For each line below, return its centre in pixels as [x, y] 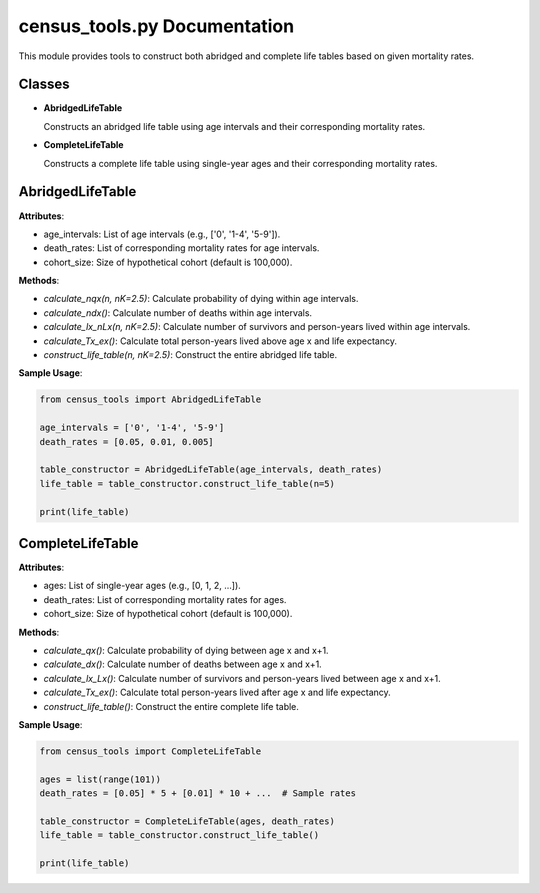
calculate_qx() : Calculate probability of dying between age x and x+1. [186, 650]
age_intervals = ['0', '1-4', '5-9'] [132, 428]
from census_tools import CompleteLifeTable [150, 751]
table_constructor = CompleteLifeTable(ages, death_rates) [187, 821]
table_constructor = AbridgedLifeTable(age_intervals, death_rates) [211, 469]
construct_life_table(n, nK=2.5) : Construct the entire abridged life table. [190, 355]
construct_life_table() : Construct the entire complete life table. [171, 706]
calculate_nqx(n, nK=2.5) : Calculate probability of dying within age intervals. [201, 299]
